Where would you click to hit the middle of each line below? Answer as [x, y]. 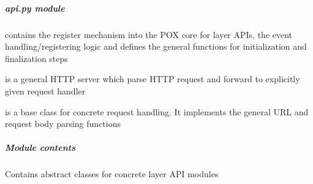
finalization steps [36, 58]
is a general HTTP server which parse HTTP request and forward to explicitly [153, 79]
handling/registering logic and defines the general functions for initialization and [156, 46]
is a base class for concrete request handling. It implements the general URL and [157, 111]
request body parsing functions [63, 124]
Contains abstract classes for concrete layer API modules [112, 174]
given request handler [45, 90]
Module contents [40, 148]
